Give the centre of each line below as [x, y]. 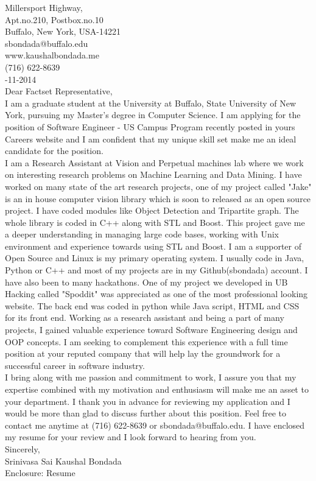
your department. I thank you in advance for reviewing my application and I [148, 401]
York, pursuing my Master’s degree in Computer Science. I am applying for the [153, 115]
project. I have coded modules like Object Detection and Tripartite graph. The [152, 210]
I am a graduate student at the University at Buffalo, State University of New [151, 103]
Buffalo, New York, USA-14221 [63, 31]
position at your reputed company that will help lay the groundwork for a [143, 353]
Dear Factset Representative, [59, 91]
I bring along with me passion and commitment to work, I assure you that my [151, 377]
